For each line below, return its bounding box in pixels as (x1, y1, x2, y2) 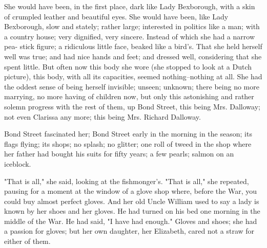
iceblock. (4, 158, 31, 169)
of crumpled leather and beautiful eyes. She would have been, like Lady (4, 11, 229, 21)
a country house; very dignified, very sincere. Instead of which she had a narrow (4, 31, 255, 41)
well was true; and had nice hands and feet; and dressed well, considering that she (4, 51, 262, 61)
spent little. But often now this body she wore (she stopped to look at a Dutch (4, 61, 252, 72)
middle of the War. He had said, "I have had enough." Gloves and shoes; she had (4, 215, 257, 226)
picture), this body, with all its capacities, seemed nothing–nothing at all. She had (4, 71, 262, 82)
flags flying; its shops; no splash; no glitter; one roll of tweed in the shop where (4, 138, 252, 149)
